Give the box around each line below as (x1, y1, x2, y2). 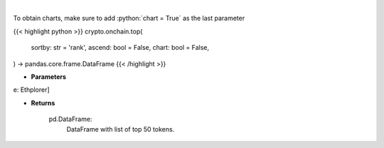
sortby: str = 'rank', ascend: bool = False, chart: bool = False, (31, 43, 210, 52)
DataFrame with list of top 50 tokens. (66, 125, 175, 133)
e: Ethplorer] (13, 85, 50, 94)
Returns (31, 98, 55, 107)
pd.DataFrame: (48, 115, 92, 124)
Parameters (31, 72, 67, 81)
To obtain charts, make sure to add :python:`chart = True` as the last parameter (13, 14, 245, 23)
